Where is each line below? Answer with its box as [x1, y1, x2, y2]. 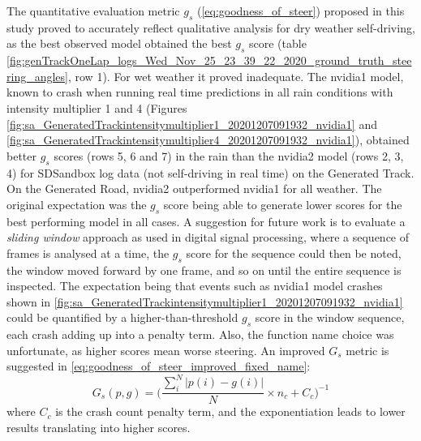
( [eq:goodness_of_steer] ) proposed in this [196, 2, 405, 19]
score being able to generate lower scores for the [163, 195, 402, 212]
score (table [249, 35, 307, 52]
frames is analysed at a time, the [6, 244, 170, 261]
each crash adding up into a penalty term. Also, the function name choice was [6, 326, 394, 343]
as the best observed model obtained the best [6, 35, 232, 52]
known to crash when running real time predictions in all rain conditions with [6, 83, 393, 101]
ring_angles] [6, 67, 68, 84]
